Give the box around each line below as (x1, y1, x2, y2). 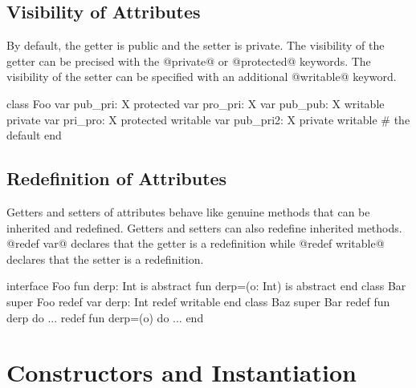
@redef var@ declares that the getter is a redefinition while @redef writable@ (6, 235, 385, 252)
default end (6, 127, 62, 143)
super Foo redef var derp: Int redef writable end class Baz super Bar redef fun (6, 293, 390, 309)
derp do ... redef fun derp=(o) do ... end (6, 309, 204, 325)
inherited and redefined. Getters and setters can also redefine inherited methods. (6, 219, 402, 236)
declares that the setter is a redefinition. (6, 250, 204, 267)
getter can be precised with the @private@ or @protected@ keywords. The (6, 52, 371, 69)
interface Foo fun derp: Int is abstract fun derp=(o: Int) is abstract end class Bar (6, 277, 406, 294)
